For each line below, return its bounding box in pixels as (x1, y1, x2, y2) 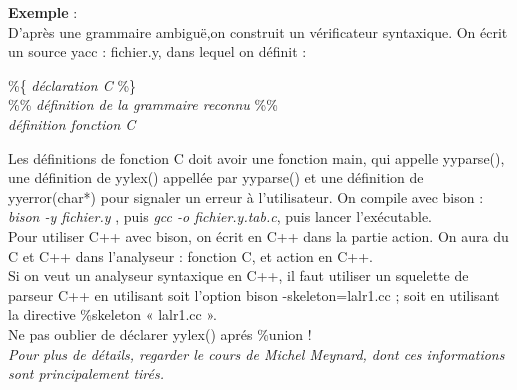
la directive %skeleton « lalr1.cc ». (8, 304, 217, 325)
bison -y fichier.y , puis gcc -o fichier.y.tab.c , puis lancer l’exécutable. (8, 206, 432, 227)
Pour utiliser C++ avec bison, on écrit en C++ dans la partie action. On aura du (8, 225, 509, 246)
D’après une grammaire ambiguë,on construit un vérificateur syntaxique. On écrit (8, 21, 508, 42)
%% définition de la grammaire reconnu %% (8, 94, 278, 115)
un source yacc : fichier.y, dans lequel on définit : (8, 41, 307, 62)
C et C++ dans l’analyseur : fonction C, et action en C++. (8, 245, 373, 266)
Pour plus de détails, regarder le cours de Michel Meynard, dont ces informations (8, 343, 505, 364)
